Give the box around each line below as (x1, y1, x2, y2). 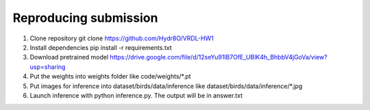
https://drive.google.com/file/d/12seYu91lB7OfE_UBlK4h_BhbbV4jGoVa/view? (110, 53, 328, 61)
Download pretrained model (29, 53, 109, 61)
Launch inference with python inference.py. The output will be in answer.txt (29, 91, 243, 99)
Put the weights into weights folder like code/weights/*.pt (29, 72, 191, 81)
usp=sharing (29, 62, 66, 71)
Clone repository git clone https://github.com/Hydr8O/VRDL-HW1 (29, 34, 214, 42)
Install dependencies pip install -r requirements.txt (29, 43, 172, 51)
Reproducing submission (12, 10, 158, 25)
